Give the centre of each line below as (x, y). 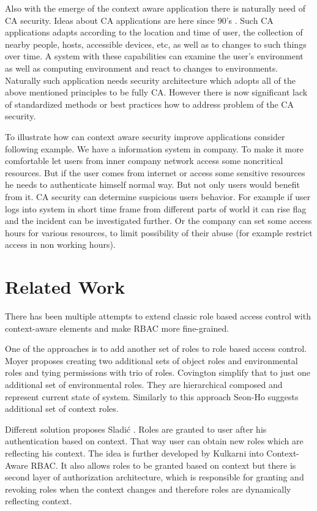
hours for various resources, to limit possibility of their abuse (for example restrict (159, 232)
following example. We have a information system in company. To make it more (154, 148)
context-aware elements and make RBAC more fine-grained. (117, 328)
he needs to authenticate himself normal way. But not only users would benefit (153, 185)
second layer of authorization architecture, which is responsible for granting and (155, 477)
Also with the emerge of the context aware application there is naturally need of (155, 8)
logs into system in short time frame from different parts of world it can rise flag (156, 208)
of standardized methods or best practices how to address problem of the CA (149, 104)
